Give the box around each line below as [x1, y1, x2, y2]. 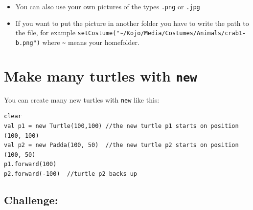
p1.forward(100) [4, 161, 57, 168]
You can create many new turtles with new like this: [4, 94, 160, 105]
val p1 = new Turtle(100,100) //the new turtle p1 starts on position [4, 123, 239, 130]
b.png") [15, 39, 40, 46]
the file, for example [15, 27, 75, 38]
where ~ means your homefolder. [42, 37, 139, 47]
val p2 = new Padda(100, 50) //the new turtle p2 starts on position [4, 142, 239, 149]
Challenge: [4, 192, 58, 208]
